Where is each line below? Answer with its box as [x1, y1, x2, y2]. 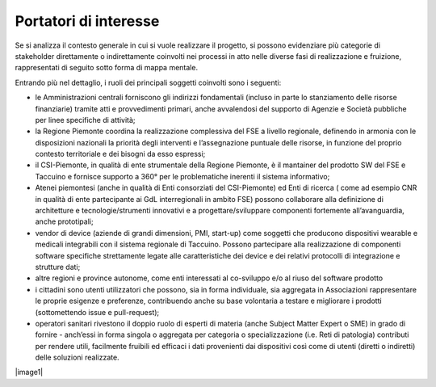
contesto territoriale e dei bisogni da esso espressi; [35, 149, 206, 159]
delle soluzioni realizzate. [35, 352, 120, 363]
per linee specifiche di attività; [35, 115, 136, 124]
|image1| [15, 368, 44, 377]
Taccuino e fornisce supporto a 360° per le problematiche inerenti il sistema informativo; [35, 171, 330, 181]
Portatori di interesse [15, 12, 160, 30]
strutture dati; [35, 262, 81, 271]
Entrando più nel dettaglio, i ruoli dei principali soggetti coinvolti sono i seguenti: [15, 78, 282, 87]
